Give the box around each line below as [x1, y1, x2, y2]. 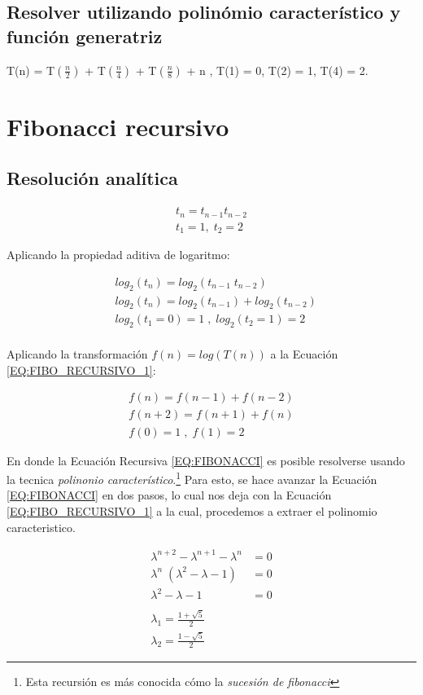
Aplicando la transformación [7, 345, 148, 363]
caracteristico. [7, 518, 76, 535]
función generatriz [7, 23, 163, 48]
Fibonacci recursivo [7, 109, 229, 143]
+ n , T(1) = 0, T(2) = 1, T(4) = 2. [186, 61, 368, 78]
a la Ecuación [270, 345, 338, 363]
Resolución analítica [7, 165, 178, 191]
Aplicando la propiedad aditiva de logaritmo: [7, 246, 230, 263]
